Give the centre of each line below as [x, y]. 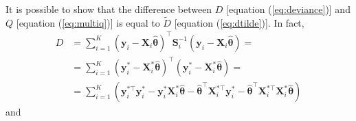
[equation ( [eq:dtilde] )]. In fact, [239, 22]
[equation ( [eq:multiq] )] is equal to [88, 22]
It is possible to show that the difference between [109, 9]
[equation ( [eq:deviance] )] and [288, 9]
